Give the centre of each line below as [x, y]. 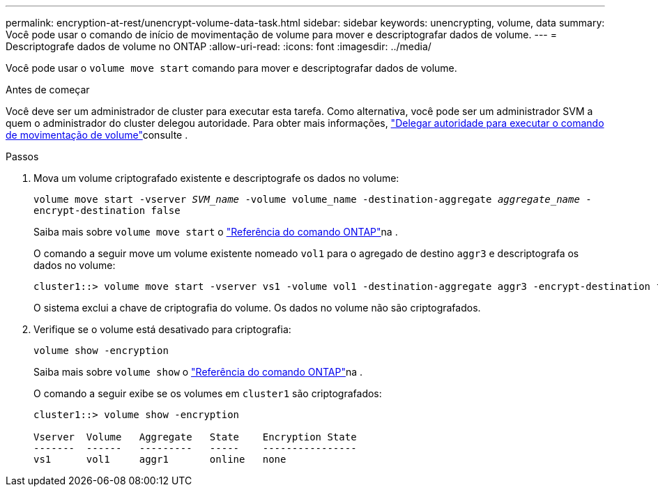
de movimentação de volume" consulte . [97, 135]
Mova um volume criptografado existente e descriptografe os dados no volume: [216, 178]
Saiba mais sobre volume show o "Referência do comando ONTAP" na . [198, 372]
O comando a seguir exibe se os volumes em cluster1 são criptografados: [208, 393]
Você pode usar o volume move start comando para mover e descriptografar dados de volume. [231, 68]
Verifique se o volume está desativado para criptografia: [162, 329]
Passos [22, 156]
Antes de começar [48, 90]
